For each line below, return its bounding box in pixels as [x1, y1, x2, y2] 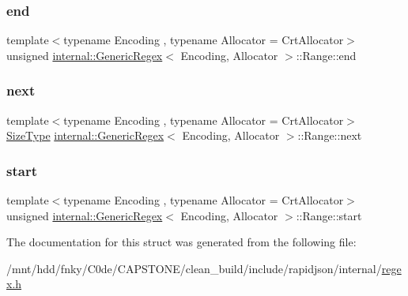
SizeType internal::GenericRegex [6, 127, 164, 144]
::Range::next [297, 127, 362, 144]
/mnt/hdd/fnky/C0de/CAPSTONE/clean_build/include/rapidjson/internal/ [6, 260, 382, 276]
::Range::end [296, 47, 357, 63]
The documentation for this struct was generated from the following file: [6, 234, 357, 250]
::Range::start [296, 207, 362, 223]
